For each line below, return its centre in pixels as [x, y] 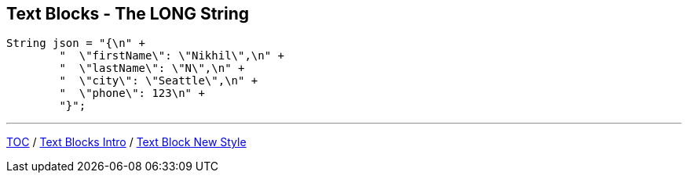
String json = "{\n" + [76, 43]
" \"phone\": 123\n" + [132, 93]
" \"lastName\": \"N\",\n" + [152, 68]
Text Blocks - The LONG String [128, 14]
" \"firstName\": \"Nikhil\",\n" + [172, 56]
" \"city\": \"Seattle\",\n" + [159, 81]
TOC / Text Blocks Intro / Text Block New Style [126, 142]
